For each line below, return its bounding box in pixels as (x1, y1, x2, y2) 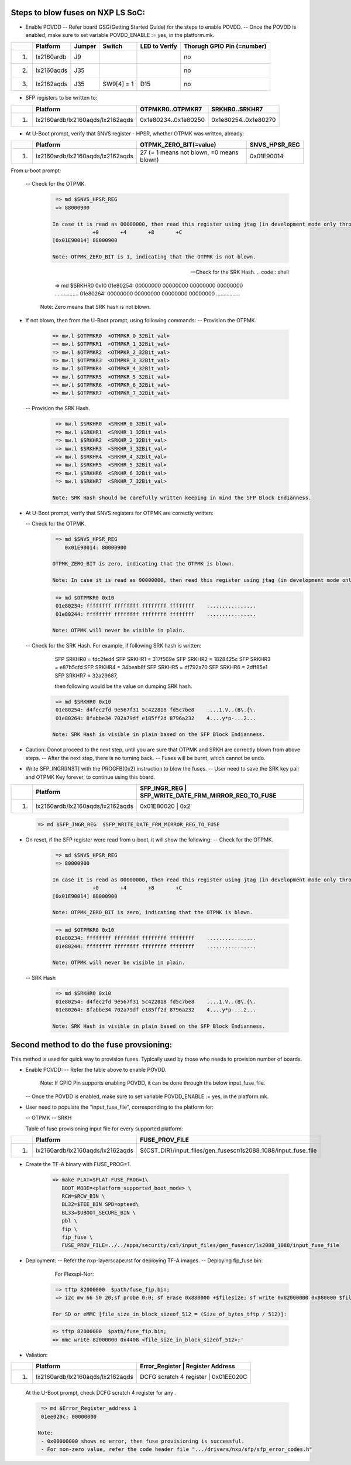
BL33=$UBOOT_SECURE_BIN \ (61, 1209, 136, 1216)
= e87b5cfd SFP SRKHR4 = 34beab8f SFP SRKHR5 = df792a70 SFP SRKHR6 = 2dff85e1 (54, 664, 268, 671)
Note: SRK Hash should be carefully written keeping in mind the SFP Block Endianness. (52, 494, 312, 501)
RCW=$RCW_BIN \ (61, 1193, 105, 1200)
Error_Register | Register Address (139, 1362, 235, 1371)
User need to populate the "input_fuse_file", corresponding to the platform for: (25, 1103, 214, 1110)
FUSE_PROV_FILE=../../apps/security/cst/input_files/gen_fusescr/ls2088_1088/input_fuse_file (61, 1242, 339, 1249)
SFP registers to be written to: (25, 94, 98, 101)
